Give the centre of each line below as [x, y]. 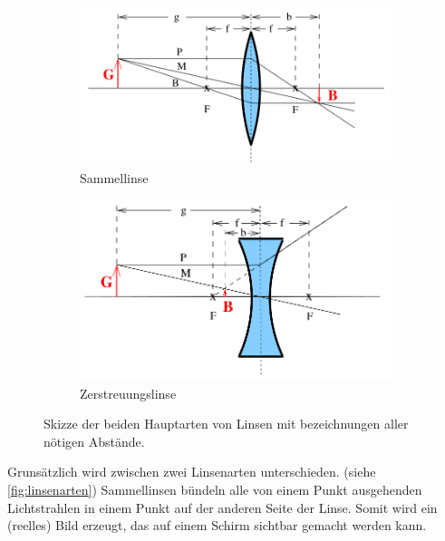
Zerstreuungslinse [128, 393]
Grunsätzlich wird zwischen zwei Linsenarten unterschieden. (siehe [192, 472]
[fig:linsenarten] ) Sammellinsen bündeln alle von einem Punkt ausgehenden [215, 490]
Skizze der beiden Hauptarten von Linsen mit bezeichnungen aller [226, 424]
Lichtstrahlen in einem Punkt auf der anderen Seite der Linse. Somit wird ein [222, 507]
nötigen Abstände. [94, 441]
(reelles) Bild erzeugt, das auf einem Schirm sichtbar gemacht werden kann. [217, 525]
